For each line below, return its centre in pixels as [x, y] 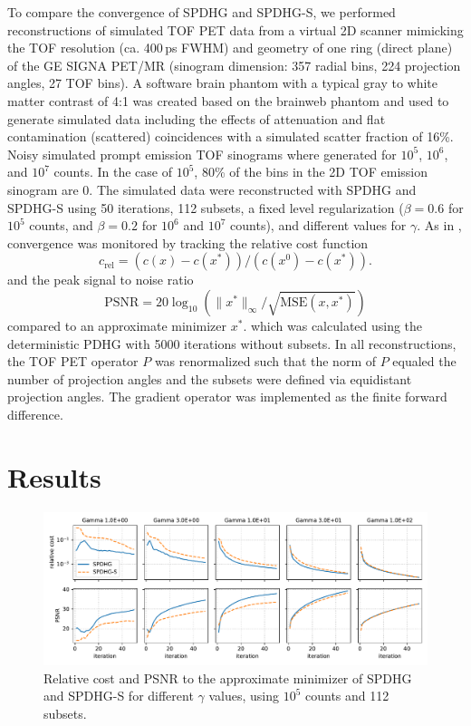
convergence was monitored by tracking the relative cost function [188, 242]
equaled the [424, 361]
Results [54, 476]
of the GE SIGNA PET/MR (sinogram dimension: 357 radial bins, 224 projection [234, 65]
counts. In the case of [113, 172]
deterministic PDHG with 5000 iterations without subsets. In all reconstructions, [232, 343]
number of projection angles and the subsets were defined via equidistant [210, 378]
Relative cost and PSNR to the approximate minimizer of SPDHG [228, 678]
